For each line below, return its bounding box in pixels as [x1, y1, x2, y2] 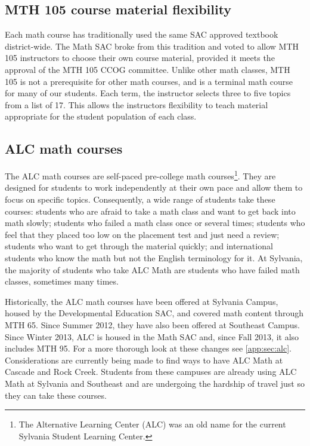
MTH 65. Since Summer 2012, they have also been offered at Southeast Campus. [5, 318, 300, 331]
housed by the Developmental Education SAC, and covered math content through [5, 307, 304, 319]
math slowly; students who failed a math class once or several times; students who [5, 216, 305, 229]
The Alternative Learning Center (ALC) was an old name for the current [18, 418, 286, 430]
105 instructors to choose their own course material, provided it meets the [5, 51, 275, 64]
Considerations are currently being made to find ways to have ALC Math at [5, 353, 283, 366]
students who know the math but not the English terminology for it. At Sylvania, [5, 251, 303, 264]
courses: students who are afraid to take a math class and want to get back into [5, 204, 296, 217]
